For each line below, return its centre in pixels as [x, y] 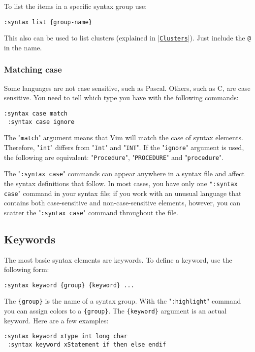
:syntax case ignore [41, 122]
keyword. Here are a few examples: [56, 320]
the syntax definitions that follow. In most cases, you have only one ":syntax [121, 183]
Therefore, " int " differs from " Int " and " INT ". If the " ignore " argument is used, [124, 147]
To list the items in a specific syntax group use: [76, 6]
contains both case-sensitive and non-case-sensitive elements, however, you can [122, 203]
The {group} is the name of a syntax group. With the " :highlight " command [123, 301]
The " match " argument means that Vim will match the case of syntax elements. [124, 137]
